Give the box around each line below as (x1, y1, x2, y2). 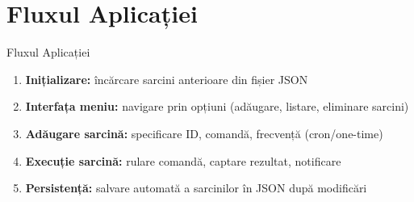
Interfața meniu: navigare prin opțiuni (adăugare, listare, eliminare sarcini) (25, 98, 409, 115)
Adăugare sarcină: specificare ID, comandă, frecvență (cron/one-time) (25, 124, 383, 141)
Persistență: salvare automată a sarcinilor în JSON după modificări (25, 179, 367, 196)
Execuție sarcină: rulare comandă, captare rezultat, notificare (25, 152, 341, 169)
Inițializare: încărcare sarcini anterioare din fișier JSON (25, 70, 308, 87)
